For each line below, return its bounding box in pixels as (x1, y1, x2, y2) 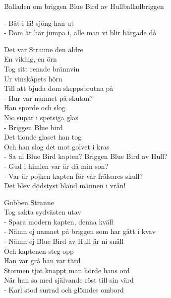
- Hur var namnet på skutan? (4, 92, 93, 103)
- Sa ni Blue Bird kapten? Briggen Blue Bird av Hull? (4, 151, 168, 161)
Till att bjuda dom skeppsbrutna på (4, 83, 114, 93)
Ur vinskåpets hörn (4, 73, 62, 83)
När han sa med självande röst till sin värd (4, 275, 134, 285)
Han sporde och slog (4, 102, 65, 113)
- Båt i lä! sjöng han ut (4, 17, 74, 28)
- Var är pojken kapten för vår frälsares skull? (4, 170, 143, 181)
